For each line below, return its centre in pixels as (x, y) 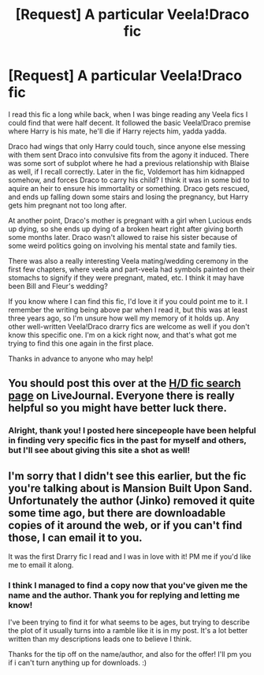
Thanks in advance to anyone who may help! (81, 358)
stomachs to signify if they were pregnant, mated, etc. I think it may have (126, 277)
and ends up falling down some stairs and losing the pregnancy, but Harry (128, 197)
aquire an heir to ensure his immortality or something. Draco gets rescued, (129, 188)
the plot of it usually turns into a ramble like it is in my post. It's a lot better (128, 631)
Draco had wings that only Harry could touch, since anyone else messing (127, 146)
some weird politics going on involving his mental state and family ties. (123, 246)
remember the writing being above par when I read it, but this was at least (128, 309)
